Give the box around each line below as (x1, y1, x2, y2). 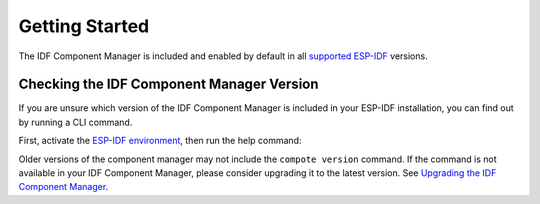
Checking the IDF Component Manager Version (18, 76, 319, 93)
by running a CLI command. (18, 116, 133, 128)
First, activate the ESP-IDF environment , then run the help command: (18, 135, 302, 147)
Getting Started (18, 15, 150, 37)
